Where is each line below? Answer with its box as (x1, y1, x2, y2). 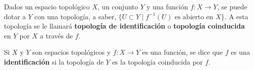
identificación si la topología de (4, 56, 104, 67)
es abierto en (175, 13, 214, 21)
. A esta (224, 11, 249, 21)
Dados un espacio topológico (4, 1, 90, 11)
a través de (40, 30, 73, 40)
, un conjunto (98, 1, 138, 11)
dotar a (4, 11, 26, 21)
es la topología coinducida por (112, 56, 203, 67)
